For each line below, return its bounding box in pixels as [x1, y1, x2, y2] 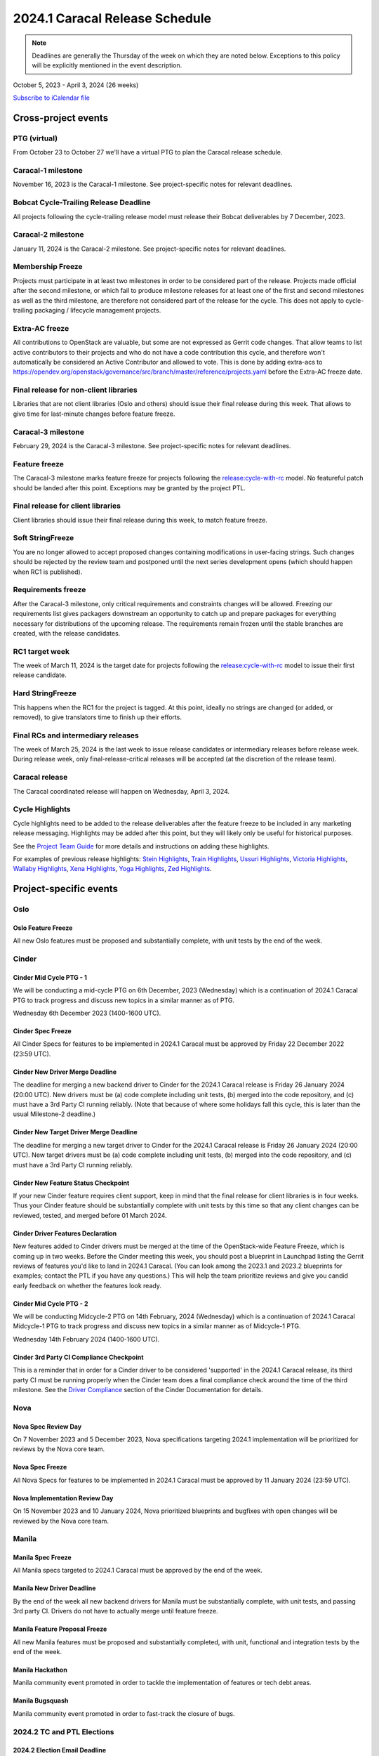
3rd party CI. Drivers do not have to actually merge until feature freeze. [13, 1607, 218, 1616]
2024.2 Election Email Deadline [13, 1746, 107, 1755]
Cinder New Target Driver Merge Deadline [13, 1128, 138, 1136]
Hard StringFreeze [13, 688, 77, 698]
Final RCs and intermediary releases [13, 730, 140, 740]
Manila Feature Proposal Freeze [13, 1625, 107, 1633]
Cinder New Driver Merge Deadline [13, 1068, 117, 1076]
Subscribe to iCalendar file [13, 93, 91, 102]
